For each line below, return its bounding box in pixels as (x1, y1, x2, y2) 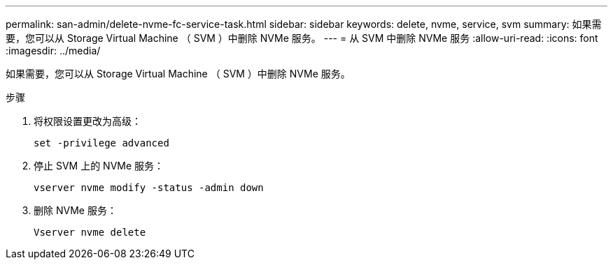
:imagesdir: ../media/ (6, 45, 101, 56)
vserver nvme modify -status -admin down (34, 182, 264, 193)
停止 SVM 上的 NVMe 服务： (34, 160, 164, 172)
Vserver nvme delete (34, 227, 146, 238)
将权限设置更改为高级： (34, 115, 141, 127)
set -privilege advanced (34, 137, 169, 149)
